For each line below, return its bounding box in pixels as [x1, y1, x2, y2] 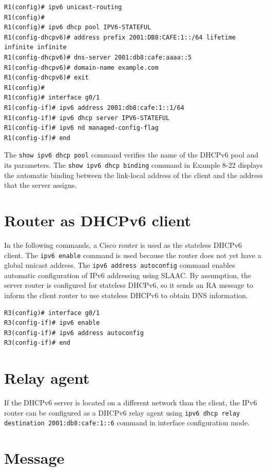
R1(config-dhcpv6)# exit [4, 74, 89, 82]
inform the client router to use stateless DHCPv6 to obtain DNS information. [4, 290, 248, 301]
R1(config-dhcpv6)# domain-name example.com [4, 64, 159, 71]
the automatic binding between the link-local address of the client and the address [4, 169, 263, 180]
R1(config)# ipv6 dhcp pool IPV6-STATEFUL [4, 24, 151, 31]
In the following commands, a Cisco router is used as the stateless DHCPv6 [4, 239, 242, 250]
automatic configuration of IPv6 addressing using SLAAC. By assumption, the [4, 269, 251, 280]
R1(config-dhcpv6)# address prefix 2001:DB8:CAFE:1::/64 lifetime [4, 33, 236, 41]
